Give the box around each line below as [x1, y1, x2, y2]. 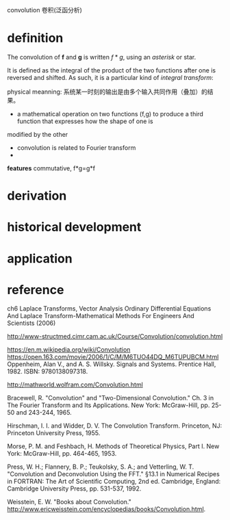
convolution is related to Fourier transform [16, 143, 136, 152]
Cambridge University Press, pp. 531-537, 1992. [7, 484, 142, 493]
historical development [7, 220, 142, 235]
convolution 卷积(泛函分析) [7, 6, 82, 14]
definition [7, 30, 64, 46]
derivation [7, 188, 67, 204]
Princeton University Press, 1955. [7, 429, 101, 437]
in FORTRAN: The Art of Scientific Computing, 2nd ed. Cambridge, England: [7, 478, 221, 486]
